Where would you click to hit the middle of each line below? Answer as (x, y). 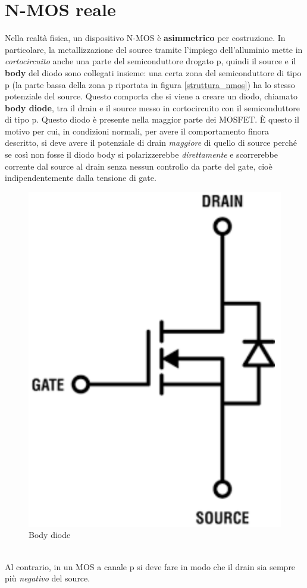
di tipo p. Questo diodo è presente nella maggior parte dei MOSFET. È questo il (152, 119)
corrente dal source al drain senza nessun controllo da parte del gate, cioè (139, 166)
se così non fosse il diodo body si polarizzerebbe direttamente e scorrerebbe (141, 154)
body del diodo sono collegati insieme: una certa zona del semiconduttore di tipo (153, 72)
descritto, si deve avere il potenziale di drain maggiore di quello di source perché (151, 143)
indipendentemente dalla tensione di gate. (81, 178)
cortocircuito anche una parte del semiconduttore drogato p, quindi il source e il (151, 61)
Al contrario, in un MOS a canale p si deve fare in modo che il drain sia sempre (150, 566)
